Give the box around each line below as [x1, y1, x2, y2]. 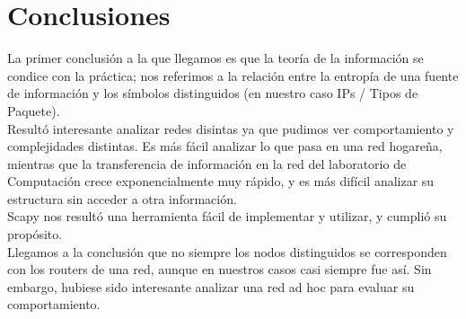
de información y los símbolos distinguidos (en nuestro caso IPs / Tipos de [7, 84, 418, 102]
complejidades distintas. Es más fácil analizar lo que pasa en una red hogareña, [7, 137, 443, 155]
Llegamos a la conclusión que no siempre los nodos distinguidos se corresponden [7, 242, 447, 261]
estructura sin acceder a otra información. [7, 189, 237, 208]
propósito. [7, 225, 63, 244]
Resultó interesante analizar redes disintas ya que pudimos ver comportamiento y [7, 119, 454, 137]
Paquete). [7, 101, 60, 120]
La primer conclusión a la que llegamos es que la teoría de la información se [7, 49, 424, 67]
